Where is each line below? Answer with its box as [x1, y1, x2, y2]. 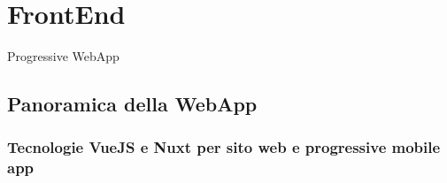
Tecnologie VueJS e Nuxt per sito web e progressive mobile [7, 136, 441, 158]
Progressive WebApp [7, 47, 119, 65]
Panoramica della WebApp [7, 90, 258, 118]
